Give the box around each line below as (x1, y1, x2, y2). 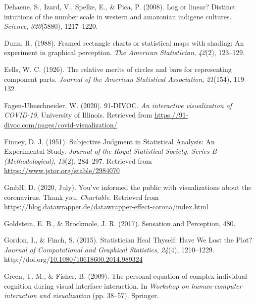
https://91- (154, 110, 188, 120)
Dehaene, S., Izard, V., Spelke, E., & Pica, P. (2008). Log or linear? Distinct (4, 1, 236, 11)
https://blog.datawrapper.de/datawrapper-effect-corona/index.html (4, 201, 208, 212)
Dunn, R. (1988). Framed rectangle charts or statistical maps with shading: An (4, 37, 244, 48)
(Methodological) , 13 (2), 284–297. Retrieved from (4, 155, 152, 166)
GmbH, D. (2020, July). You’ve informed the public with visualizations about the (4, 182, 252, 192)
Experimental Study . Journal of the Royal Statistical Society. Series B (4, 146, 217, 156)
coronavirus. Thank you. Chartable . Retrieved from (4, 191, 159, 202)
